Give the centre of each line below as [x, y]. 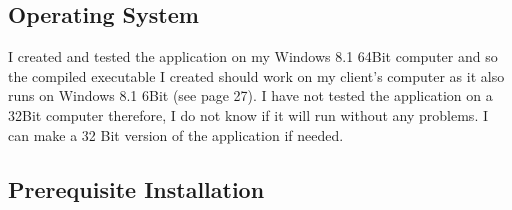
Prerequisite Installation [136, 188]
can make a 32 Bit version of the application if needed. [176, 134]
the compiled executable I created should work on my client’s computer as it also [256, 75]
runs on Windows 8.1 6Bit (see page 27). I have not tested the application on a [250, 95]
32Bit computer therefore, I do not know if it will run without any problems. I [248, 114]
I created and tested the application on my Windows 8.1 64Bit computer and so [253, 56]
